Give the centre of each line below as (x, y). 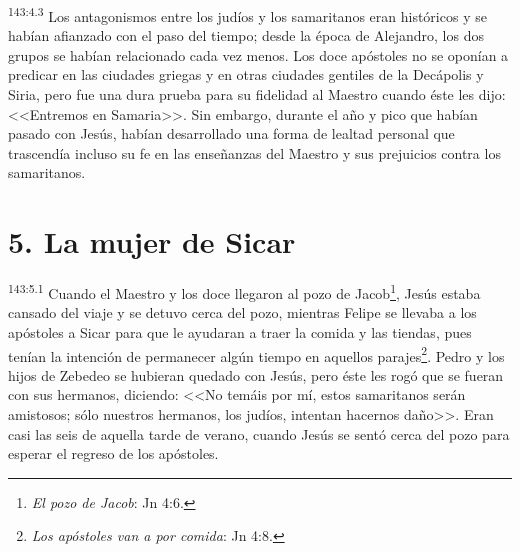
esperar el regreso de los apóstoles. (113, 453)
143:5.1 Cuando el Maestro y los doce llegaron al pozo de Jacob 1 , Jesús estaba (244, 291)
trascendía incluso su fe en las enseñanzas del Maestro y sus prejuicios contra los (254, 152)
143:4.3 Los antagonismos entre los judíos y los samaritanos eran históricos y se (247, 14)
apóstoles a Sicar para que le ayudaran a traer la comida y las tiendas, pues (240, 331)
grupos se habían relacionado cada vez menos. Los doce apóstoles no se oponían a (258, 54)
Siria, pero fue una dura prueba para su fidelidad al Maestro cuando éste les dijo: (257, 94)
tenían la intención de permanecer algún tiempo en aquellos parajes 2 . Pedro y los (256, 354)
